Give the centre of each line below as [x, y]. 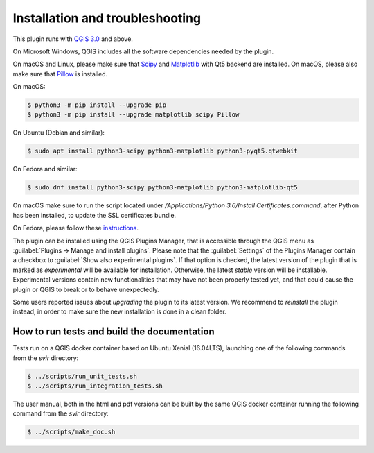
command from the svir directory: [61, 413]
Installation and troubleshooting [107, 18]
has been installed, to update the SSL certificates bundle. [95, 215]
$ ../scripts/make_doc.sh [71, 432]
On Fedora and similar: [45, 169]
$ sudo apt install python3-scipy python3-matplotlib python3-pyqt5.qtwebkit [162, 151]
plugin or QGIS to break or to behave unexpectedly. [86, 289]
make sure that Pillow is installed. [60, 74]
